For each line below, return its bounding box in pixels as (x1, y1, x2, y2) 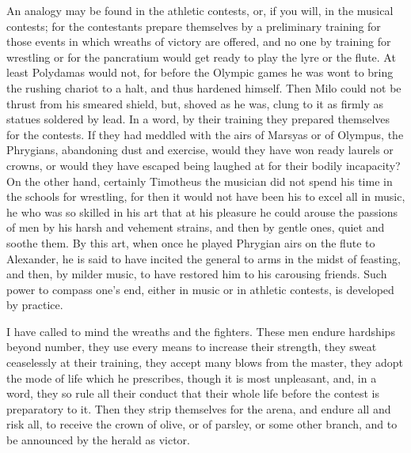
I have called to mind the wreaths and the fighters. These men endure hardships (6, 323, 395, 339)
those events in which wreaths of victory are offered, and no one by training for (6, 33, 391, 50)
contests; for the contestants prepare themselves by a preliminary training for (6, 17, 381, 34)
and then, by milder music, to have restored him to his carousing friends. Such (6, 266, 387, 282)
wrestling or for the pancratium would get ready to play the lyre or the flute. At (6, 48, 396, 65)
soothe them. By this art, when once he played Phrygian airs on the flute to (6, 234, 375, 251)
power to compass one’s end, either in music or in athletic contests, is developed (6, 281, 394, 297)
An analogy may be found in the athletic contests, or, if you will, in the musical (6, 2, 394, 18)
